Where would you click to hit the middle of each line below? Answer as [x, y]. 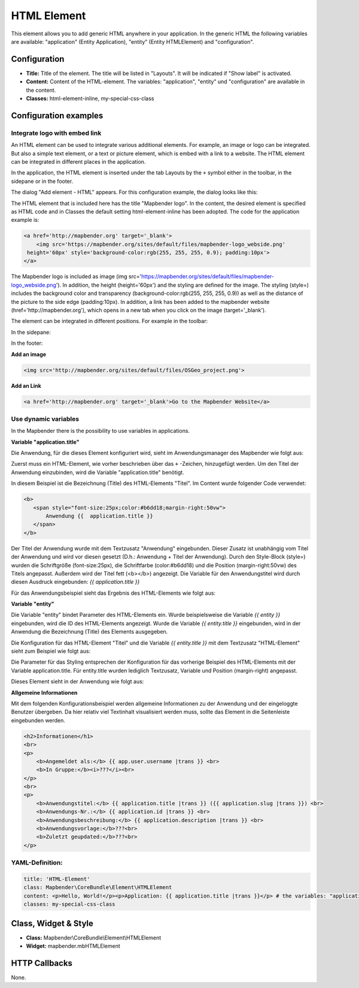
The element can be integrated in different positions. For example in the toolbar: [109, 321]
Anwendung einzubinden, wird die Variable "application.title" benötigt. [98, 472]
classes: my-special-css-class [70, 904]
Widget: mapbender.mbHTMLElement [73, 946]
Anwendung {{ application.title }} [100, 516]
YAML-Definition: [37, 863]
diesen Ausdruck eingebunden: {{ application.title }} [75, 582]
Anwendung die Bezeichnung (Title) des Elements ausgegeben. [89, 632]
